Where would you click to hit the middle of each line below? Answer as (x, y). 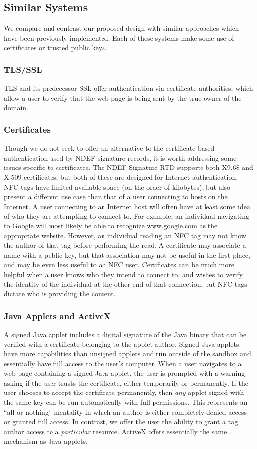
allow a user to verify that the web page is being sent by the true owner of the (123, 97)
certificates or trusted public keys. (55, 47)
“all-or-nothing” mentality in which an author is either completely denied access (125, 412)
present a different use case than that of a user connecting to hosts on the (116, 196)
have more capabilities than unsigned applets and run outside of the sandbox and (128, 354)
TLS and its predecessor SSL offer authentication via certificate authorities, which (128, 88)
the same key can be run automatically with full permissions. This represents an (126, 402)
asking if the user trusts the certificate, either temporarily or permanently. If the (126, 382)
